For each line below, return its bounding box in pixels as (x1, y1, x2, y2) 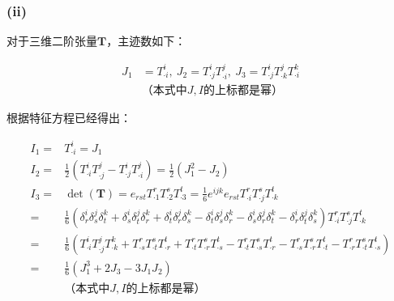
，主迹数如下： (106, 32, 186, 49)
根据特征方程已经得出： (6, 109, 131, 126)
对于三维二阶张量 (6, 32, 97, 49)
